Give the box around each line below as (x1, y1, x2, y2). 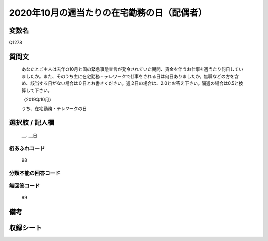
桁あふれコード (9, 145, 45, 152)
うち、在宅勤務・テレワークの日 (21, 106, 87, 112)
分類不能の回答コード (9, 169, 61, 176)
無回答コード (9, 182, 40, 189)
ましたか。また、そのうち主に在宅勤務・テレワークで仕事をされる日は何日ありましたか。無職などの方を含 (21, 73, 239, 79)
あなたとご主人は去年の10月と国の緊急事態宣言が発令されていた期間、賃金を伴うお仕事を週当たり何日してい (21, 66, 243, 72)
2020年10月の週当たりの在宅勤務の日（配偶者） (9, 7, 207, 18)
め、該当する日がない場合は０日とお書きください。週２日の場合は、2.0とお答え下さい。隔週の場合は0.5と (21, 80, 239, 86)
